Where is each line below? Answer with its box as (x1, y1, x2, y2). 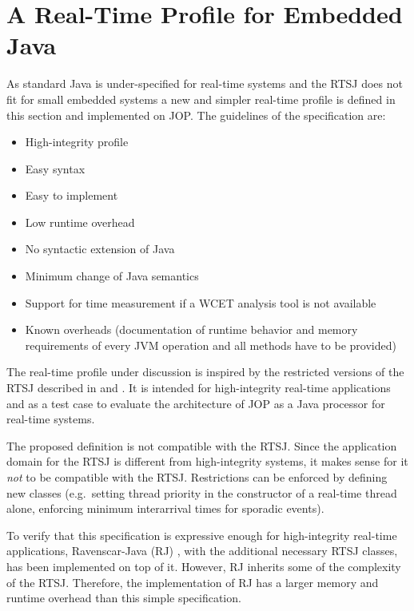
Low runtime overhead (25, 213, 135, 230)
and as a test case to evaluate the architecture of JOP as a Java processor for (6, 395, 385, 411)
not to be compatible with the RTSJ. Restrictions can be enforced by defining (6, 469, 388, 485)
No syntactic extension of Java (25, 240, 175, 257)
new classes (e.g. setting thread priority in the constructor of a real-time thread (6, 484, 397, 501)
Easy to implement (25, 187, 118, 204)
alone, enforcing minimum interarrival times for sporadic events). (6, 500, 324, 517)
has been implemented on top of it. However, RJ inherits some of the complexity (6, 557, 401, 574)
